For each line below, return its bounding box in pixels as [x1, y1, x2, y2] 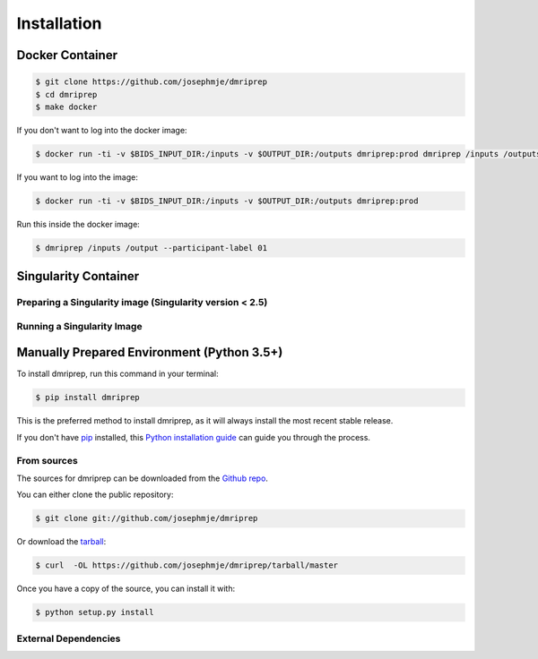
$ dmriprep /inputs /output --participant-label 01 [35, 243, 268, 252]
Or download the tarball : [16, 536, 107, 547]
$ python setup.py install [35, 607, 154, 618]
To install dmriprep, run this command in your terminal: [16, 368, 219, 380]
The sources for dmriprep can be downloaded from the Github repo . [16, 473, 269, 484]
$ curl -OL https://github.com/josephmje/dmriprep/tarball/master [35, 561, 339, 570]
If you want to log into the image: [16, 171, 138, 183]
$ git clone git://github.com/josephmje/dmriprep [35, 513, 258, 524]
